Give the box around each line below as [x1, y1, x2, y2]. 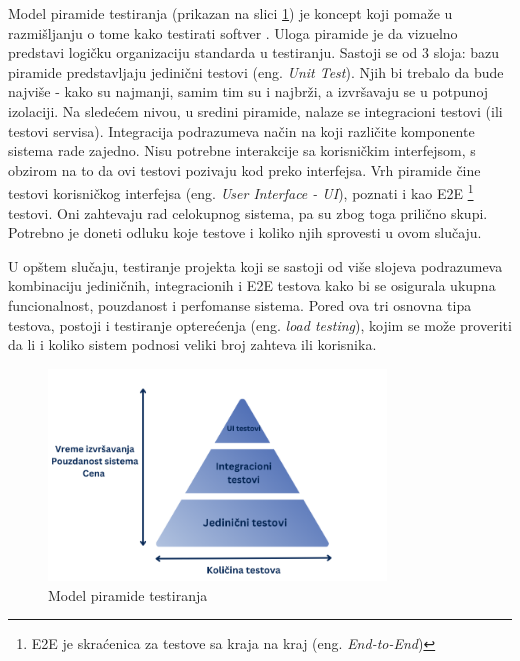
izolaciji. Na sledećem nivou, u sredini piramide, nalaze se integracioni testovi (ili [8, 100, 503, 121]
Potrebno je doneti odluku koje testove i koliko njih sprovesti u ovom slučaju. [8, 222, 482, 243]
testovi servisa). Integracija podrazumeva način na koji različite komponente [8, 120, 475, 141]
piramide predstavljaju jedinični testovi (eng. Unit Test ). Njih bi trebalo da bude [8, 61, 504, 82]
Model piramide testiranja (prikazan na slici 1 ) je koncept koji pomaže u [8, 3, 453, 23]
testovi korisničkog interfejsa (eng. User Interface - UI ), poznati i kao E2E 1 [8, 180, 474, 203]
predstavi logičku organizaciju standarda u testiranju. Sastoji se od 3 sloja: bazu [8, 42, 500, 63]
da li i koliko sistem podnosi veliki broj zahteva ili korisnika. [8, 334, 377, 355]
